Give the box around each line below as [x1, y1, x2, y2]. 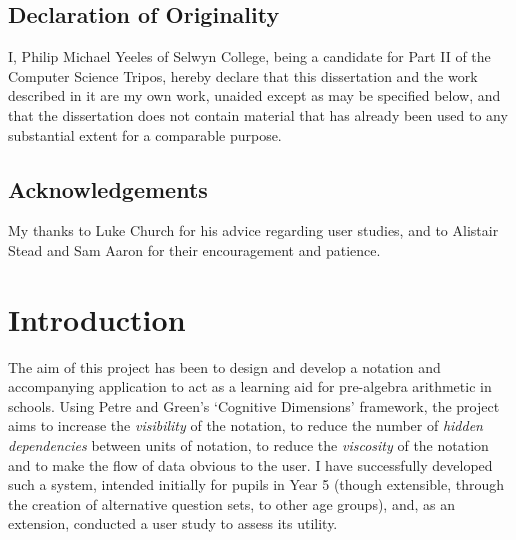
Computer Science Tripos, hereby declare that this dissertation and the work [8, 65, 478, 86]
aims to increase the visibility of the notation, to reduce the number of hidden [8, 415, 483, 436]
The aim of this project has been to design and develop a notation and [8, 356, 441, 377]
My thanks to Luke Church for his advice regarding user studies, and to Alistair [8, 220, 499, 241]
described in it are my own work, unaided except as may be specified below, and [8, 85, 501, 106]
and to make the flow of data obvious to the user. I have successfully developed [8, 454, 493, 475]
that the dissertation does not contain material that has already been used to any [8, 104, 508, 125]
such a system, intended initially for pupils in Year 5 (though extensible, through [8, 474, 505, 495]
